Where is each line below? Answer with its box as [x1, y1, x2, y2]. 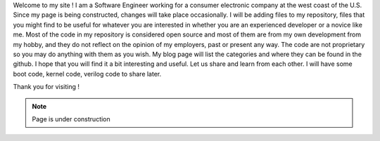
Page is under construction [32, 114, 110, 123]
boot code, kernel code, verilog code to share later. [13, 69, 162, 78]
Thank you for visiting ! [13, 83, 80, 91]
